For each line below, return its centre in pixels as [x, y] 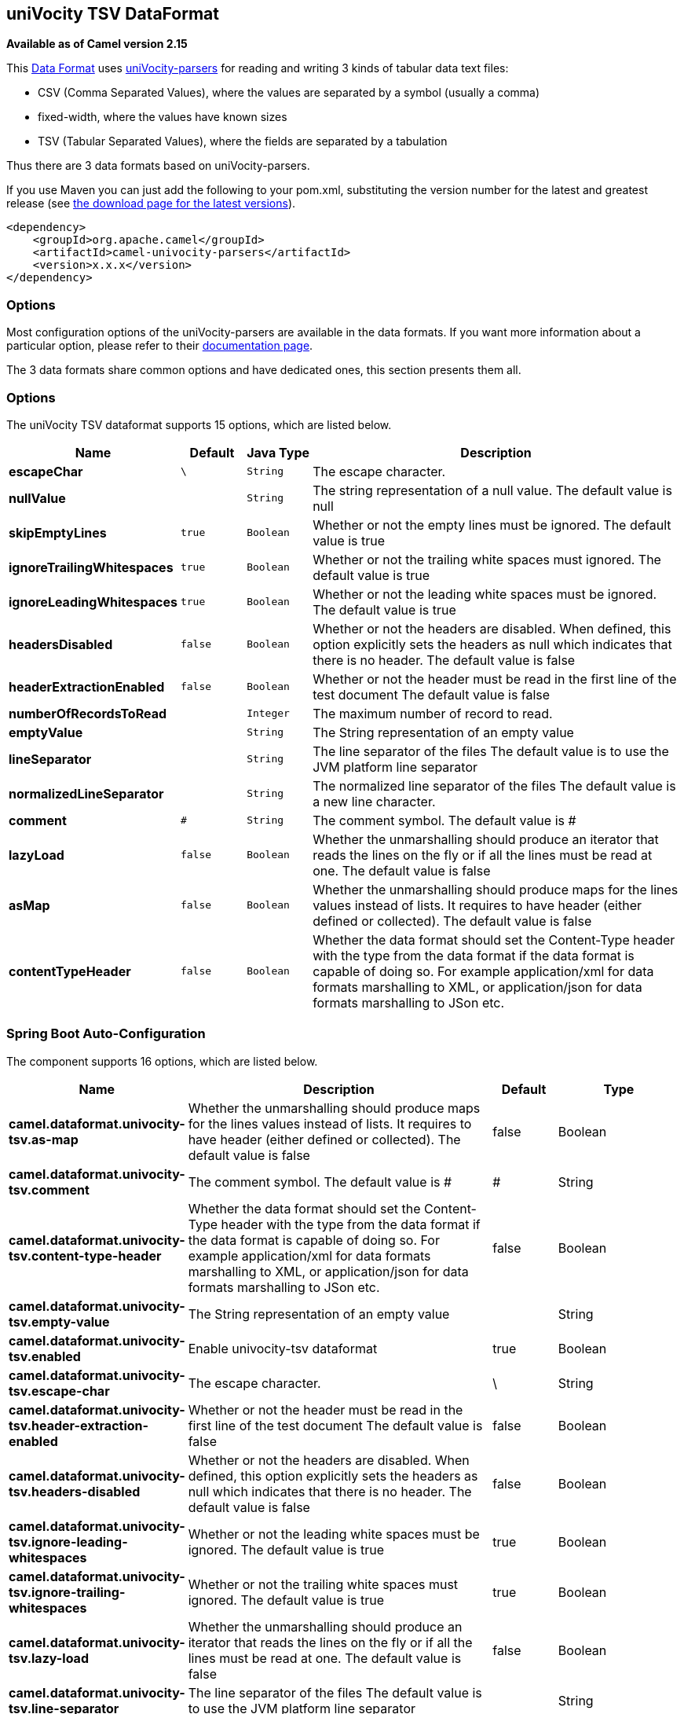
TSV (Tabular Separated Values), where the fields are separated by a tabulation [243, 141]
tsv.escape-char [59, 1391]
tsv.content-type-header [85, 1255]
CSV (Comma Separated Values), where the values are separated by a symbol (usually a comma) [289, 93]
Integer [268, 714]
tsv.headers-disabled [75, 1491]
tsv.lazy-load [49, 1658]
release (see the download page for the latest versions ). [151, 204]
